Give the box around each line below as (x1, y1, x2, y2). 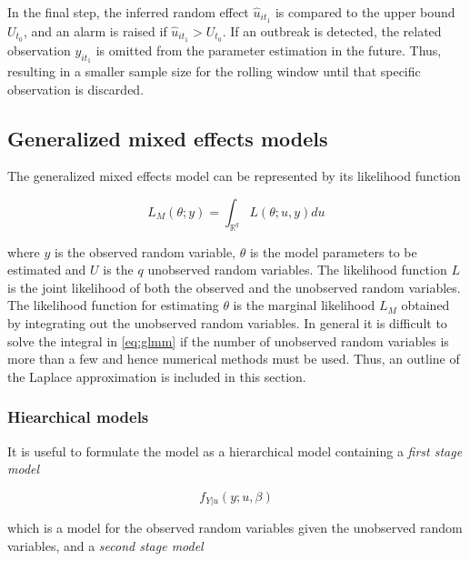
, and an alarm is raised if (23, 21, 167, 40)
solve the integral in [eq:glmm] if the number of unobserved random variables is (7, 331, 449, 350)
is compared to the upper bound (275, 3, 455, 21)
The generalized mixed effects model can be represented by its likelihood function (7, 166, 461, 185)
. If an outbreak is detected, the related (222, 21, 442, 40)
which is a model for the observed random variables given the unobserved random (7, 518, 463, 537)
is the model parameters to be (249, 242, 417, 261)
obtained (401, 296, 450, 315)
